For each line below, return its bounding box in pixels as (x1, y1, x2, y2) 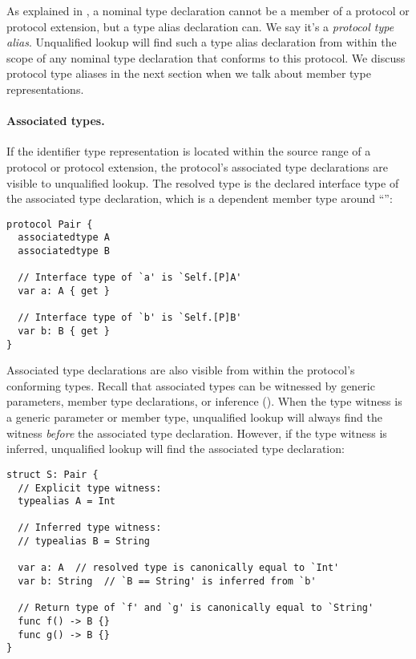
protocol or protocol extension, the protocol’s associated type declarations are (6, 158, 388, 175)
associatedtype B (18, 245, 110, 257)
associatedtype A (18, 232, 110, 244)
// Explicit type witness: (18, 482, 162, 494)
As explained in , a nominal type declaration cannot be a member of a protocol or (6, 2, 410, 18)
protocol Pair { (6, 218, 93, 230)
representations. (6, 80, 84, 97)
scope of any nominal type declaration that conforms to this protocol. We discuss (6, 49, 406, 66)
